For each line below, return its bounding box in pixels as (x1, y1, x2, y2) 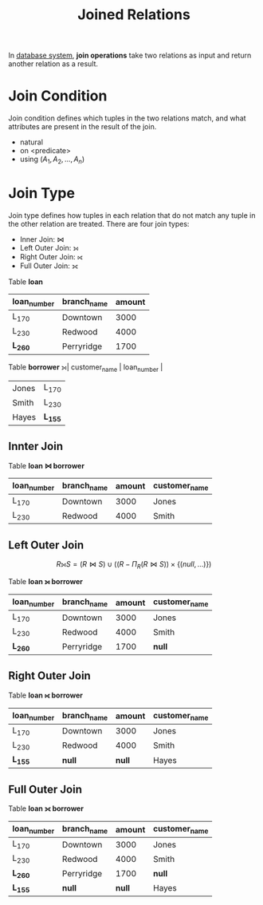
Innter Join (8, 440, 64, 453)
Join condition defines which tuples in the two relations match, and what (8, 113, 246, 123)
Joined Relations (77, 6, 191, 24)
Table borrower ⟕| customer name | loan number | (8, 362, 163, 373)
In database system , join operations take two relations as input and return (8, 50, 252, 61)
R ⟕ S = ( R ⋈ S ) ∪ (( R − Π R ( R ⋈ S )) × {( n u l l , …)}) (56, 559, 212, 571)
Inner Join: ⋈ (19, 234, 65, 244)
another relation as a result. (8, 59, 98, 69)
